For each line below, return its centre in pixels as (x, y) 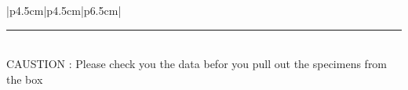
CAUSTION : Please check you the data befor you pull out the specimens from (197, 64)
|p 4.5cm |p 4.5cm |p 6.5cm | (64, 10)
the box (25, 79)
